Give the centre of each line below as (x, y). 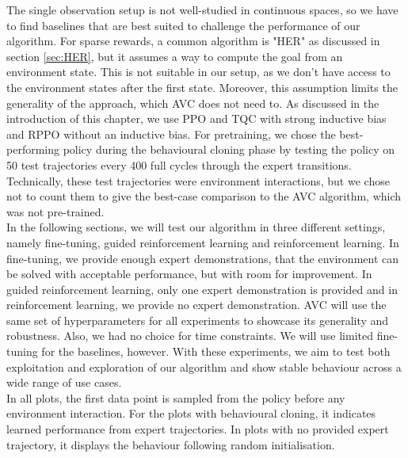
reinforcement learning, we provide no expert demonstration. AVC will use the (196, 305)
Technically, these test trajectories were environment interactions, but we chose (198, 180)
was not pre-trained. (55, 211)
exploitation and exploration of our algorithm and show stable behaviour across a (204, 366)
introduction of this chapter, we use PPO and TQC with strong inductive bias (196, 118)
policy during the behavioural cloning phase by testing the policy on (229, 149)
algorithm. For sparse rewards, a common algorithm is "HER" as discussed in (193, 41)
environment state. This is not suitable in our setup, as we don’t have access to (198, 72)
